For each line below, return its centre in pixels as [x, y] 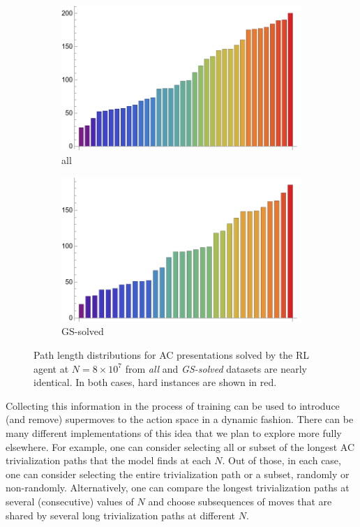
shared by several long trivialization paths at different [121, 515]
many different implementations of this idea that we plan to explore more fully [174, 433]
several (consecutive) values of [70, 501]
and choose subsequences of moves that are [240, 501]
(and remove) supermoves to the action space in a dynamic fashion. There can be [180, 419]
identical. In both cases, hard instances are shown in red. [155, 382]
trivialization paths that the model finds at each [108, 460]
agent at [51, 368]
